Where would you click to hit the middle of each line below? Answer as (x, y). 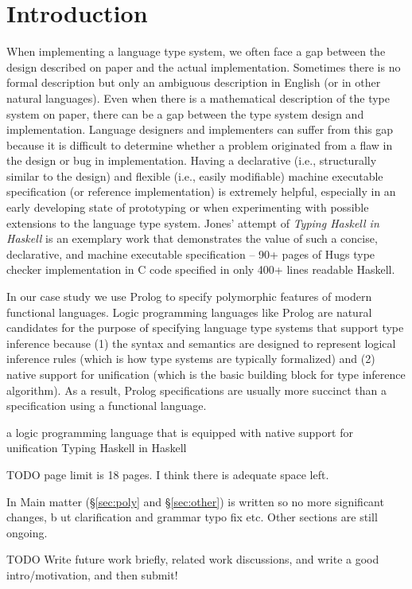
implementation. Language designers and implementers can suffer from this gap (200, 129)
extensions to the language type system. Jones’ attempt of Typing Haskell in (193, 222)
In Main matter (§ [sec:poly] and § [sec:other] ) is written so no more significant (195, 501)
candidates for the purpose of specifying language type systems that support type (205, 328)
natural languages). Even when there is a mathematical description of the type (198, 98)
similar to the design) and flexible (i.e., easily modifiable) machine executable (195, 176)
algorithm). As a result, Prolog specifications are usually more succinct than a (197, 390)
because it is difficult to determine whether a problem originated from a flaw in (200, 144)
